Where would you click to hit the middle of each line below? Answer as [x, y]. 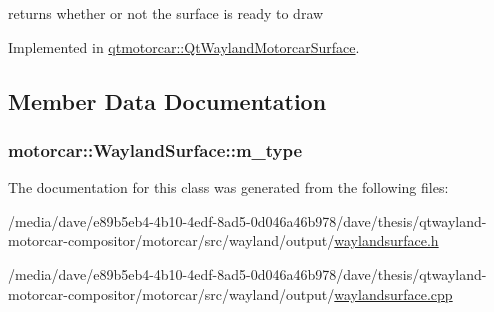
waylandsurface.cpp [393, 293]
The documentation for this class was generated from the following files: [228, 187]
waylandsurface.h [386, 240]
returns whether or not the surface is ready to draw [166, 13]
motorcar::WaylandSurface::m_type [155, 149]
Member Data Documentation [167, 100]
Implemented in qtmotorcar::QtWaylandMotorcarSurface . [184, 46]
